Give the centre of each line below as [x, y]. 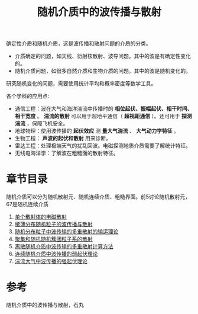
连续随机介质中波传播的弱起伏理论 [56, 254]
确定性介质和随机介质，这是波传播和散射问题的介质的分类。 [79, 44]
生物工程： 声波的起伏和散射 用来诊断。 [63, 138]
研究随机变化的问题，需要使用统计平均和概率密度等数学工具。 [81, 84]
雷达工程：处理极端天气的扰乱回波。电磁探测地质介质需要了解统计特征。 [103, 146]
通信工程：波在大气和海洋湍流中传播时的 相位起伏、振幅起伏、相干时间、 [103, 109]
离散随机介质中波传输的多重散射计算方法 [64, 246]
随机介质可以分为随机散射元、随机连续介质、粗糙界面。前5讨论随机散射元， [98, 197]
